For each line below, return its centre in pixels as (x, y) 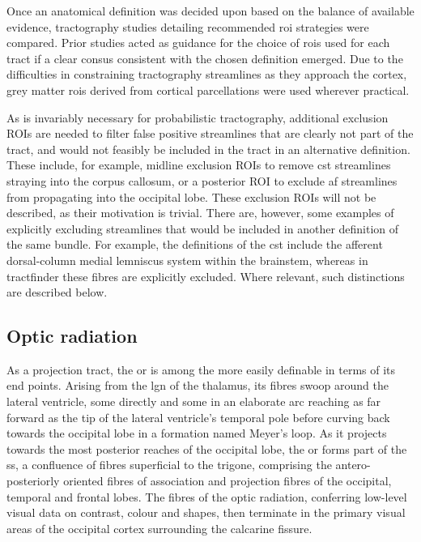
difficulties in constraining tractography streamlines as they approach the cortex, (207, 74)
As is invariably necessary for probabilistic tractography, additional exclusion (198, 117)
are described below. (57, 292)
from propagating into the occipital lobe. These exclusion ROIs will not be (191, 196)
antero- (353, 465)
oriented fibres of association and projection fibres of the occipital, (228, 481)
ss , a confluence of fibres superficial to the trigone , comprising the (169, 465)
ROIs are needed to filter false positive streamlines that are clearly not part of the (210, 133)
